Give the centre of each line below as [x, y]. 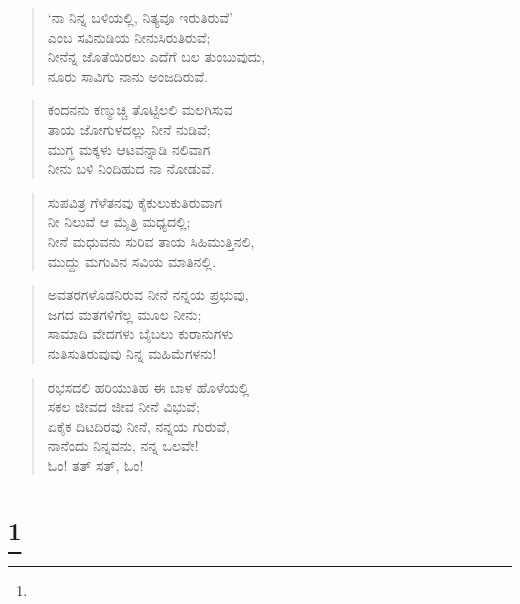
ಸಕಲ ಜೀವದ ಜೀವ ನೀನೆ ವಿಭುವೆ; [123, 406]
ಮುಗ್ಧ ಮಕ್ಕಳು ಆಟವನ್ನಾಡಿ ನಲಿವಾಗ [129, 148]
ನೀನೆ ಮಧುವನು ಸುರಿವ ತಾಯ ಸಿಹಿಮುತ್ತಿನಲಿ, [151, 240]
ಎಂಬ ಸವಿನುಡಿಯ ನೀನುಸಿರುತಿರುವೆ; [129, 36]
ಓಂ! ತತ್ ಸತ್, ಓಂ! [95, 464]
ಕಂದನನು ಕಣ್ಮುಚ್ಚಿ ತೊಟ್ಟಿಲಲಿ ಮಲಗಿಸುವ [140, 109]
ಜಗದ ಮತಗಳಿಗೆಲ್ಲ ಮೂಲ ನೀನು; [124, 313]
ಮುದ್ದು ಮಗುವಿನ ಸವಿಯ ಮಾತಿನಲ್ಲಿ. [131, 260]
